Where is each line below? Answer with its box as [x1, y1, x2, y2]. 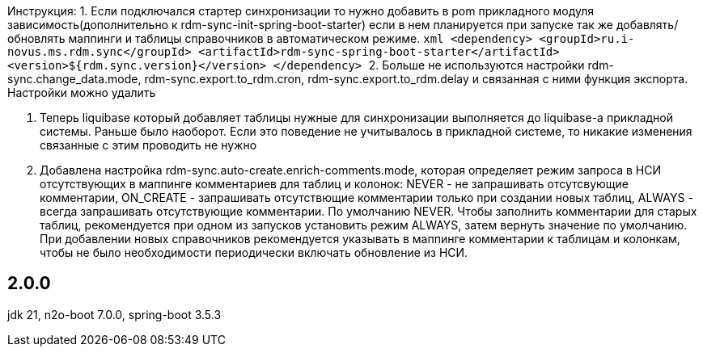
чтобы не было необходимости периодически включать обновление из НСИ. [40, 246, 468, 259]
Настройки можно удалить [7, 86, 156, 99]
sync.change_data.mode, [7, 72, 142, 86]
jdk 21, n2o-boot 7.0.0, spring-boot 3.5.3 [7, 307, 222, 321]
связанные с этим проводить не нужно [40, 138, 257, 152]
